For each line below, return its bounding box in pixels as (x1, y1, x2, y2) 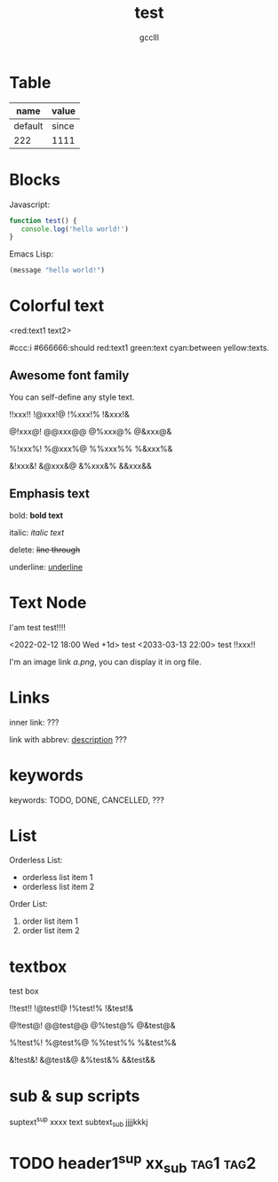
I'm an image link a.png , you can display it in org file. (9, 656, 202, 667)
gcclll (139, 32, 160, 43)
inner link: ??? (9, 717, 60, 727)
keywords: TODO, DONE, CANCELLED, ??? (9, 794, 164, 805)
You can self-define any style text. (9, 392, 135, 402)
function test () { (9, 216, 77, 225)
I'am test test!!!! (9, 622, 67, 632)
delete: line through (9, 544, 81, 555)
